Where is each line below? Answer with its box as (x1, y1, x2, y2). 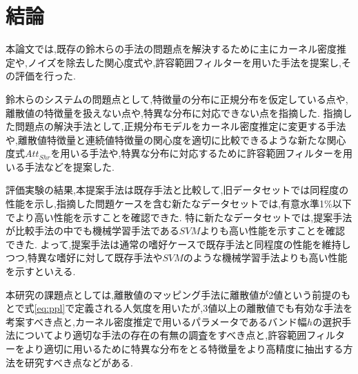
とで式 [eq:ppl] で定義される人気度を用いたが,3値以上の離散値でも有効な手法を (6, 301, 353, 315)
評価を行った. (14, 68, 76, 83)
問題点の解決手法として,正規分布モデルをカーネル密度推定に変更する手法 (14, 119, 346, 133)
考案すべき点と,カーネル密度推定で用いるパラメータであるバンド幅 (6, 314, 308, 328)
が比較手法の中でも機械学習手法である (6, 223, 179, 238)
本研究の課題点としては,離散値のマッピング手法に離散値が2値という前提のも (6, 287, 351, 301)
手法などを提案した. (24, 159, 115, 174)
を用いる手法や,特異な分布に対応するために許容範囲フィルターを (50, 146, 344, 160)
